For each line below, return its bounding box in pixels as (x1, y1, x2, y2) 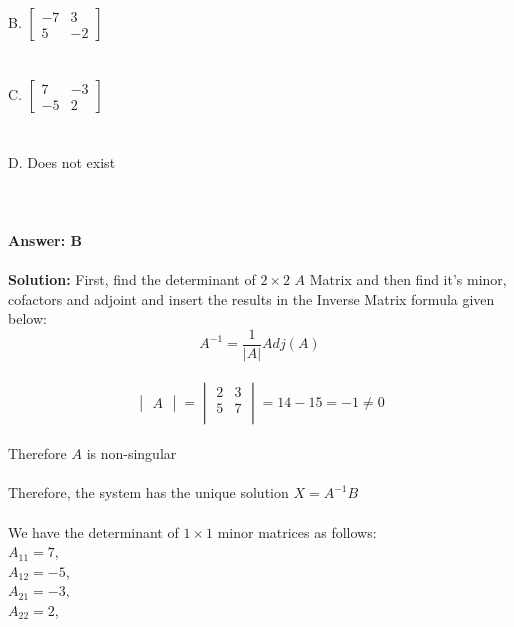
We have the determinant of (8, 521, 179, 542)
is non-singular (86, 443, 177, 464)
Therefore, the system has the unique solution (8, 482, 289, 503)
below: (8, 308, 47, 329)
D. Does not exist (8, 151, 116, 172)
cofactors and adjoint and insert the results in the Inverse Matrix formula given (8, 288, 495, 309)
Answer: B (8, 229, 82, 250)
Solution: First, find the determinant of (8, 269, 256, 290)
